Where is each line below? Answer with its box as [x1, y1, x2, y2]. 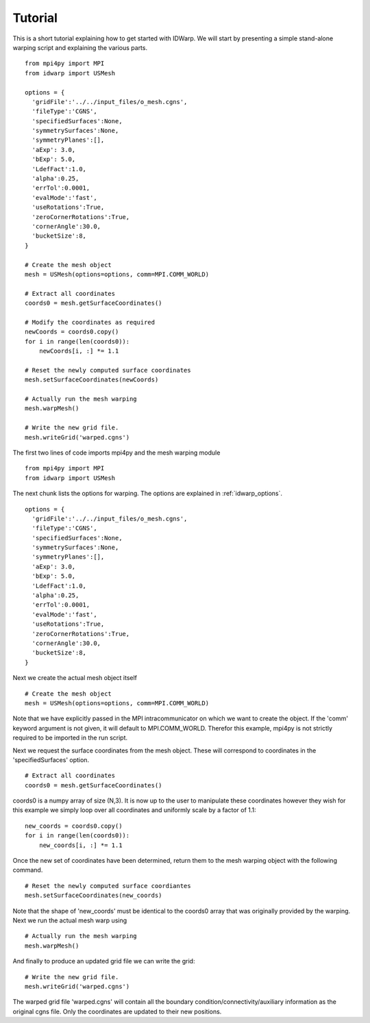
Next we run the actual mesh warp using [12, 916, 127, 924]
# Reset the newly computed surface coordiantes [25, 882, 191, 889]
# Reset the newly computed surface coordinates [25, 366, 191, 374]
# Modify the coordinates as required [25, 318, 156, 326]
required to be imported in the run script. [12, 733, 128, 742]
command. [12, 866, 43, 874]
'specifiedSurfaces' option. [12, 755, 89, 763]
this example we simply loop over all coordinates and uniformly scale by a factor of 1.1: [12, 806, 256, 814]
